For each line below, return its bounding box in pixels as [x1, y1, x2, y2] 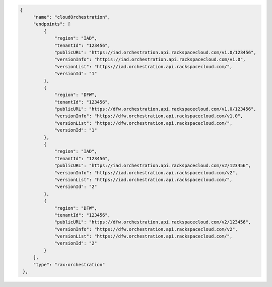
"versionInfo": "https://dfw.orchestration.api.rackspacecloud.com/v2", [54, 226, 238, 232]
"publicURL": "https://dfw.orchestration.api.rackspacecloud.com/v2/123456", [54, 219, 251, 225]
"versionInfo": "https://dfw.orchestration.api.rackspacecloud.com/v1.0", [54, 113, 243, 119]
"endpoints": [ [33, 21, 71, 27]
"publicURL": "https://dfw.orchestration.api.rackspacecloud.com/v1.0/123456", [54, 106, 256, 112]
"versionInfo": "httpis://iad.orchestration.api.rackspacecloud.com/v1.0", [54, 57, 246, 63]
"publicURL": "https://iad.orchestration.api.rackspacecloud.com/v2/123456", [54, 163, 251, 169]
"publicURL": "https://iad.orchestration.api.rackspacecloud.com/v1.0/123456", [54, 50, 256, 55]
